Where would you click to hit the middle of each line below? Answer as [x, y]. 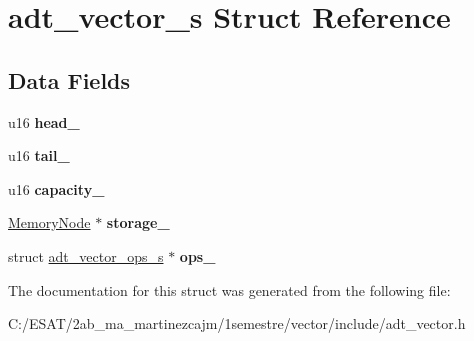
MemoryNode [49, 222]
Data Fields [69, 79]
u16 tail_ [39, 155]
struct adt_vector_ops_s [86, 255]
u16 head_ [44, 121]
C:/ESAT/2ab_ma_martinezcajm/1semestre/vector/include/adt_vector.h [237, 323]
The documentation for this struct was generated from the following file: [229, 289]
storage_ [138, 222]
